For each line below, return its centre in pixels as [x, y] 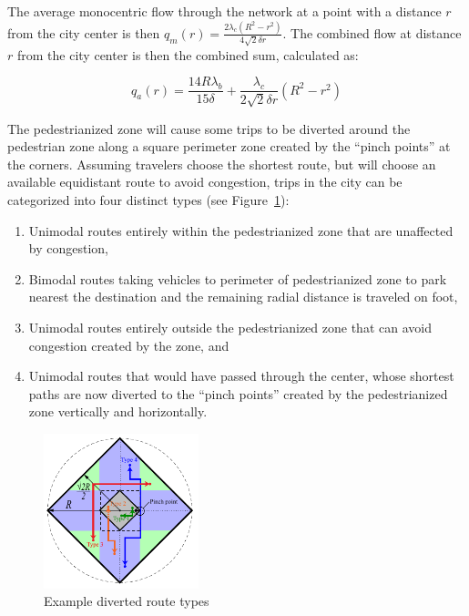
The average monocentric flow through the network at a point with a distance [224, 11]
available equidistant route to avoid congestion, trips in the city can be [205, 182]
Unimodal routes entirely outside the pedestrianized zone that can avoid [230, 327]
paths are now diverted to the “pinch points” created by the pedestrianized [238, 393]
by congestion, [68, 248]
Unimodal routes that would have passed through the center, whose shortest [241, 376]
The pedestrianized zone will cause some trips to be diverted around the [209, 128]
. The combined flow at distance [372, 32]
